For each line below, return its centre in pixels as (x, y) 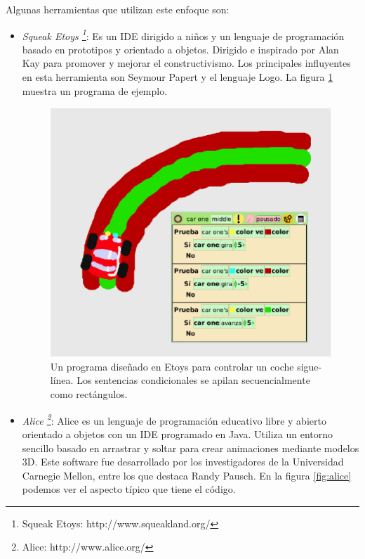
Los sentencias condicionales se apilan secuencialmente (193, 380)
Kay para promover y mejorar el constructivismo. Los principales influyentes (186, 63)
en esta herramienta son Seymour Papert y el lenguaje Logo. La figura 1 (178, 77)
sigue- (310, 366)
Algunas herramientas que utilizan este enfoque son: (118, 9)
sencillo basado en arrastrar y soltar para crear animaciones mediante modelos (191, 448)
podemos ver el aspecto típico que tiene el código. (129, 489)
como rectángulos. (89, 394)
